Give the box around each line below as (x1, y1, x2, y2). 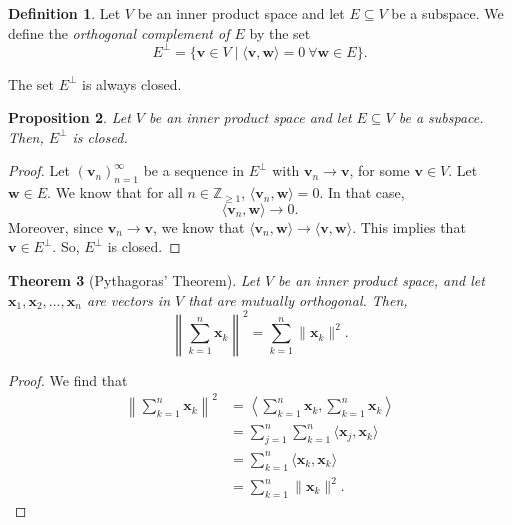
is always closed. (82, 73, 182, 94)
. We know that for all (47, 182, 183, 203)
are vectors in (86, 289, 171, 310)
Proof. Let (8, 160, 70, 181)
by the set (249, 22, 311, 43)
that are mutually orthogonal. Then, (188, 289, 408, 310)
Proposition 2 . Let (8, 107, 131, 128)
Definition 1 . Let (8, 3, 121, 23)
